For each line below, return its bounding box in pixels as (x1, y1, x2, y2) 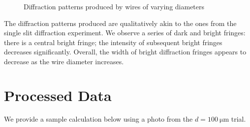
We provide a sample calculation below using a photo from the (4, 113, 193, 124)
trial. (231, 113, 246, 124)
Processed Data (4, 85, 112, 105)
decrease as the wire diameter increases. (4, 56, 124, 66)
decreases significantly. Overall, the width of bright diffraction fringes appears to (4, 47, 247, 57)
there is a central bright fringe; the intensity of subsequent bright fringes (4, 37, 222, 47)
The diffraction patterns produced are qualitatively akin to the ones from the (4, 18, 237, 28)
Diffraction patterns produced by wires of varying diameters (24, 1, 205, 11)
